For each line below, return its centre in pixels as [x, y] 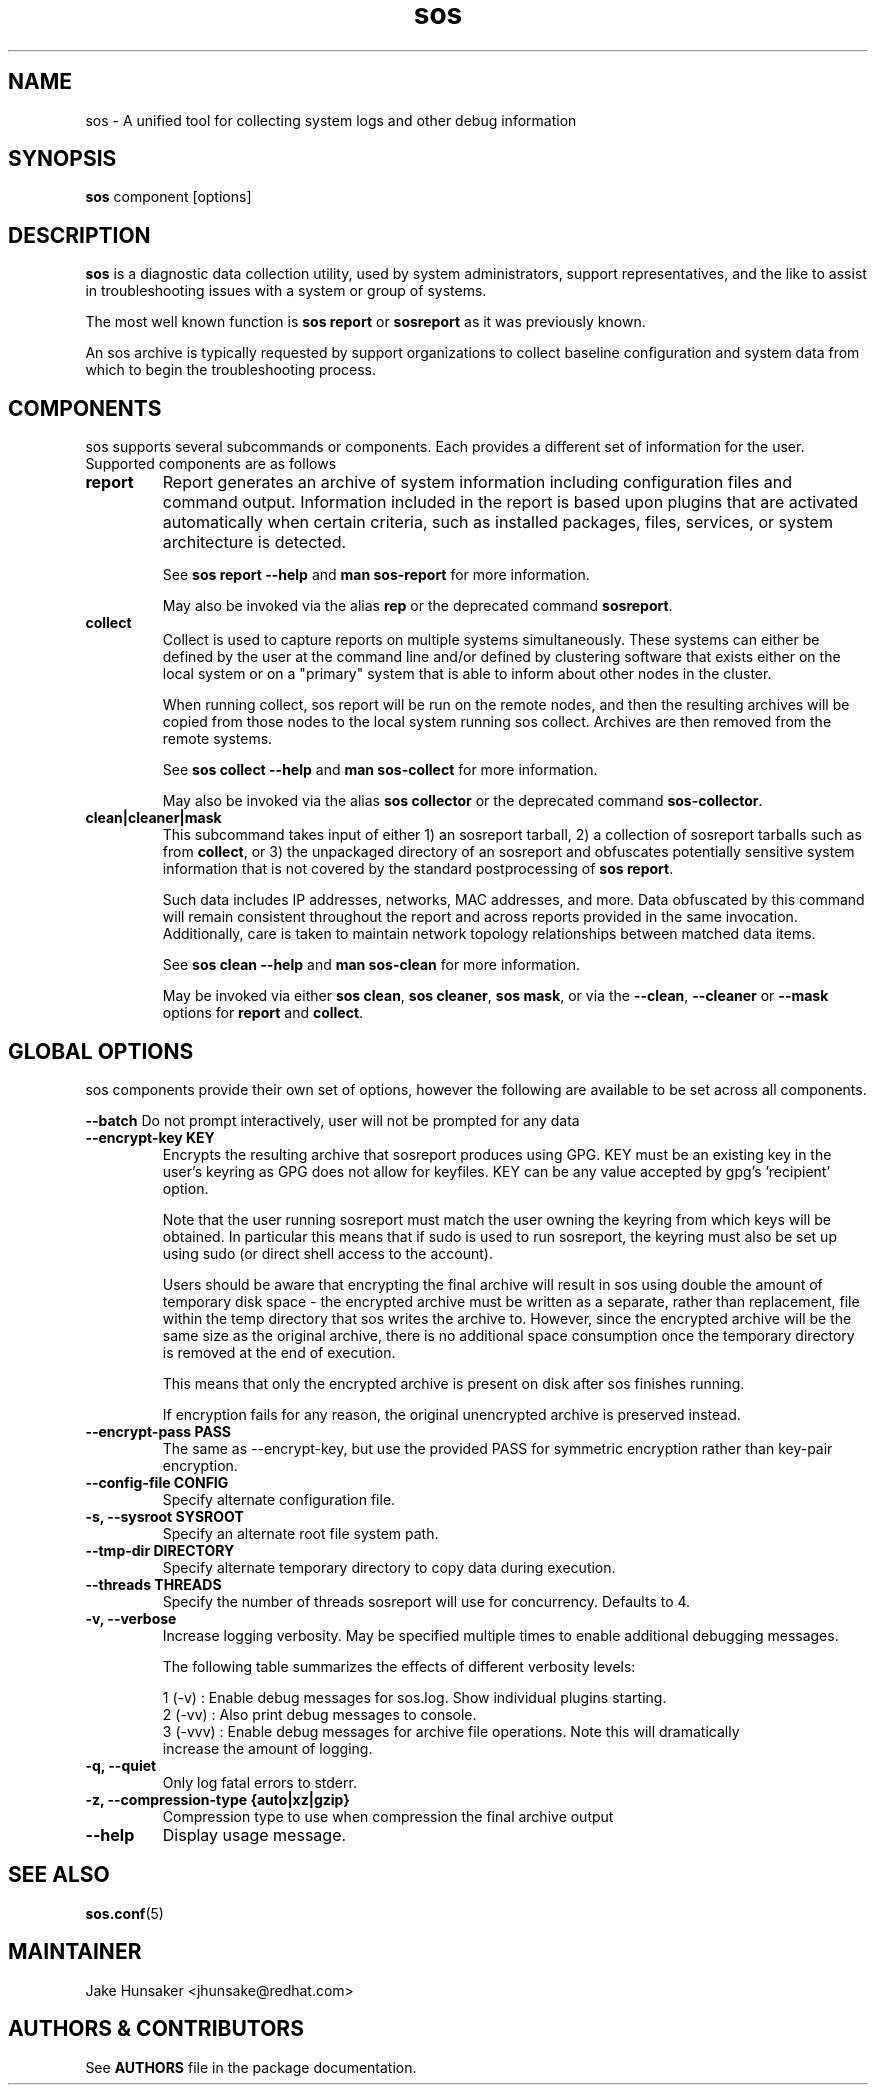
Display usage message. [254, 1834]
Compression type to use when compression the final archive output [388, 1816]
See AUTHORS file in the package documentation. [251, 2067]
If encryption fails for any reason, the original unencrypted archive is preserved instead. [451, 1414]
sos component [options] [168, 197]
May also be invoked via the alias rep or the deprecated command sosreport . [417, 606]
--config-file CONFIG [157, 1482]
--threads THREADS [153, 1584]
